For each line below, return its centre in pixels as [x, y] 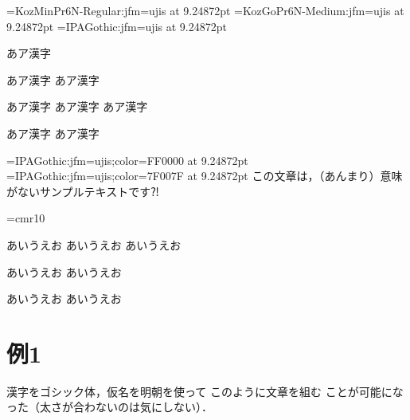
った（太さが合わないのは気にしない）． [109, 407]
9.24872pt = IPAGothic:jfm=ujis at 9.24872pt [117, 26]
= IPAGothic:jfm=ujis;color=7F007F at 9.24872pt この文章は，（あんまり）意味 [205, 176]
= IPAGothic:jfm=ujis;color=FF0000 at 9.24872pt [127, 160]
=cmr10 [26, 218]
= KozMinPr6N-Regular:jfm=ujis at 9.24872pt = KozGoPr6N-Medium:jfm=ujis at [205, 10]
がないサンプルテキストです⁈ [83, 191]
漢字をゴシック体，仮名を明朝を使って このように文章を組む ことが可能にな [205, 391]
